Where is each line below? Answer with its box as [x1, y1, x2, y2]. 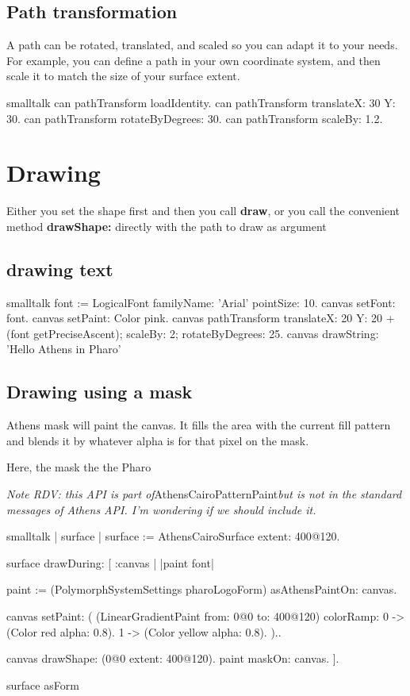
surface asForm [6, 676, 79, 693]
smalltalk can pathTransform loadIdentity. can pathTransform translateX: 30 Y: [6, 94, 396, 110]
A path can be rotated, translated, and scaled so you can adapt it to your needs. [6, 37, 398, 53]
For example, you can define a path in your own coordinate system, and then [6, 52, 381, 68]
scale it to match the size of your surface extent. [6, 67, 240, 84]
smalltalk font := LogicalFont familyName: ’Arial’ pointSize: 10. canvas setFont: [6, 294, 396, 310]
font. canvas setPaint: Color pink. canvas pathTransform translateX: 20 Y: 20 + [6, 310, 395, 326]
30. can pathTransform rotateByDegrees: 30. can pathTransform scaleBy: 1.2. [6, 110, 383, 126]
